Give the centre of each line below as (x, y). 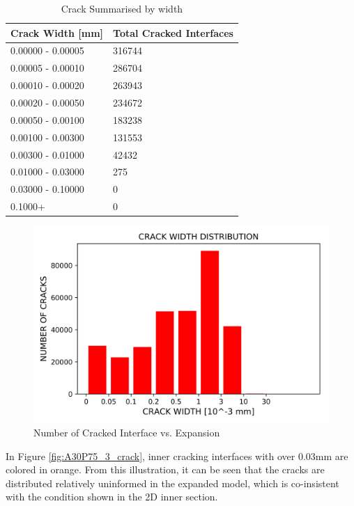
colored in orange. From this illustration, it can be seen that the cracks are (165, 469)
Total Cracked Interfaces (173, 32)
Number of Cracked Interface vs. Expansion (127, 433)
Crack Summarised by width (122, 8)
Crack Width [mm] (57, 32)
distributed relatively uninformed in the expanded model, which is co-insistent (172, 483)
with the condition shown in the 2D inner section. (112, 497)
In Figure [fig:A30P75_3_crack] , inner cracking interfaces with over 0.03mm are (177, 456)
